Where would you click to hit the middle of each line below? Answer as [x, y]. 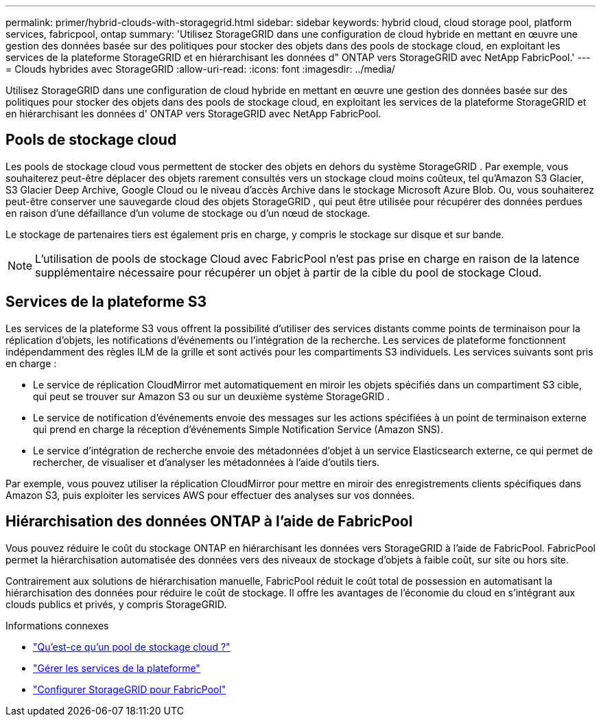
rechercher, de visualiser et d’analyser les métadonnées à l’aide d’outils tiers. [207, 462]
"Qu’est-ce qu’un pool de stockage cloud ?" [132, 647]
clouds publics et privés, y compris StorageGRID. [116, 604]
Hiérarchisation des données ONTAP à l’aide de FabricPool [209, 522]
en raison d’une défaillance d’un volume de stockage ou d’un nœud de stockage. [188, 213]
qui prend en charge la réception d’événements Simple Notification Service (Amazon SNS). [238, 429]
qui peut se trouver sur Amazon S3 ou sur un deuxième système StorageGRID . [211, 396]
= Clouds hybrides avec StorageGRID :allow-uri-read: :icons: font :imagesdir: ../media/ [200, 69]
